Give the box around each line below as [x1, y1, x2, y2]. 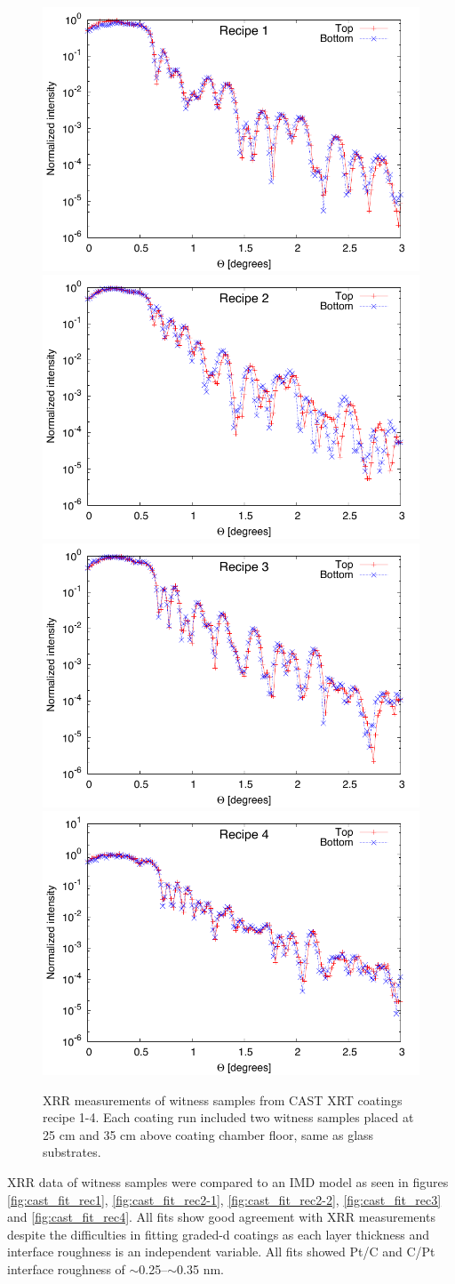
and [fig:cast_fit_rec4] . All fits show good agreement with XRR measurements [7, 1208, 435, 1226]
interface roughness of [7, 1259, 125, 1278]
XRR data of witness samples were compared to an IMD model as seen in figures [7, 1172, 449, 1191]
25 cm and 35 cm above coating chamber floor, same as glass [43, 1125, 374, 1144]
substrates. [43, 1143, 101, 1161]
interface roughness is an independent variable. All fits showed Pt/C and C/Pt [7, 1242, 435, 1261]
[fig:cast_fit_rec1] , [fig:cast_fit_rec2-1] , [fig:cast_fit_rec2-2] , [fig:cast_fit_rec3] [7, 1190, 442, 1208]
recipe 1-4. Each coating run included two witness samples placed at [43, 1108, 414, 1127]
